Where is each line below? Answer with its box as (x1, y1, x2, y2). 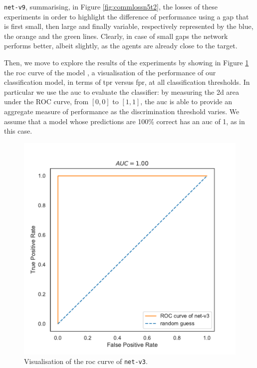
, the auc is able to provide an (140, 96, 233, 107)
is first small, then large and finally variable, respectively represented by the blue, (4, 21, 254, 31)
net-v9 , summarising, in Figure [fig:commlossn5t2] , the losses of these (4, 1, 218, 11)
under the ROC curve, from (4, 96, 89, 107)
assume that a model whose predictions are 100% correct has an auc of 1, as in (4, 116, 245, 126)
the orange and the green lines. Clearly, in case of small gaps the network (4, 30, 228, 41)
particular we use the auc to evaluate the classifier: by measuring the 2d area (4, 86, 240, 97)
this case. (4, 126, 32, 136)
